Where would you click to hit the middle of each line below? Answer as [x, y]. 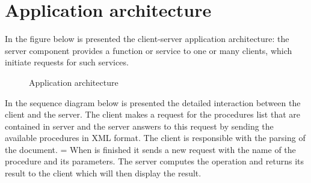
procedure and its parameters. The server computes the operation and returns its [155, 161]
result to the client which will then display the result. [103, 173]
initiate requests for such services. [67, 62]
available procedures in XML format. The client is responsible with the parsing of [155, 138]
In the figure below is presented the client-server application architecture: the [147, 39]
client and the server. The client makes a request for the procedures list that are [152, 114]
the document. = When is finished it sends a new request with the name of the [150, 149]
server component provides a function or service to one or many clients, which [149, 50]
